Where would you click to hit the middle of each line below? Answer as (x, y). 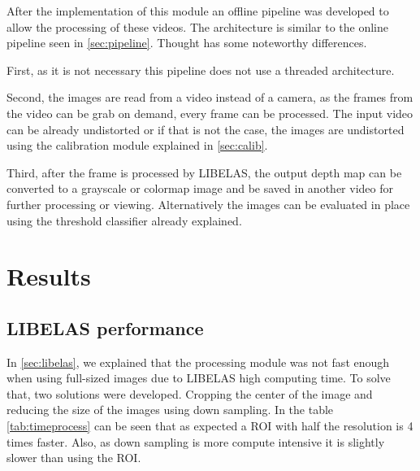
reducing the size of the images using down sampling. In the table (170, 410)
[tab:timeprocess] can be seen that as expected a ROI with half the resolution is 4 (210, 426)
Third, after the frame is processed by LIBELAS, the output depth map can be (204, 172)
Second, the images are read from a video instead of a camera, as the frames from (210, 97)
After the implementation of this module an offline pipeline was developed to (198, 11)
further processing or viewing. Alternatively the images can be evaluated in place (208, 204)
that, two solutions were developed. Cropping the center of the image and (190, 393)
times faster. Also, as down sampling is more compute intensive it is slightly (196, 441)
